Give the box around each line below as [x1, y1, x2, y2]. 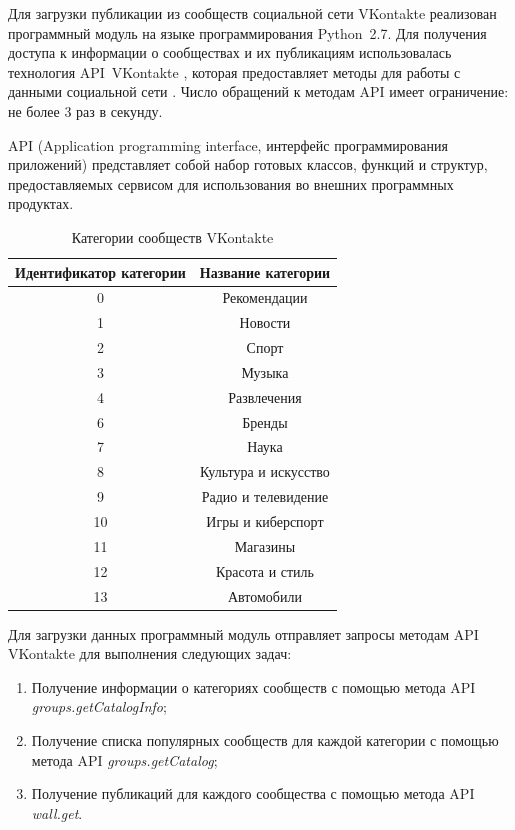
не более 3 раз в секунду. [8, 100, 163, 121]
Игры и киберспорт [206, 510, 324, 531]
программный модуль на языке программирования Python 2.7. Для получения [8, 22, 487, 43]
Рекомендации [222, 287, 308, 308]
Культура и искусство [200, 461, 330, 482]
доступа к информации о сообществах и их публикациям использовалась [8, 42, 452, 63]
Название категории [199, 261, 331, 282]
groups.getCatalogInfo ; [31, 696, 167, 717]
